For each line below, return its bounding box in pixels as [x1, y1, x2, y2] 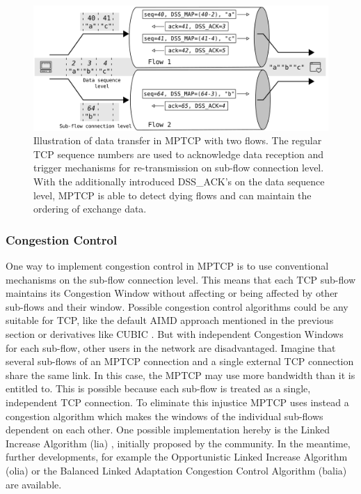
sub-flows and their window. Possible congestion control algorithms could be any [6, 299, 348, 314]
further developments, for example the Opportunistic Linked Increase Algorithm [6, 449, 348, 464]
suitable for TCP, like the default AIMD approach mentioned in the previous [6, 313, 334, 327]
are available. [6, 477, 62, 491]
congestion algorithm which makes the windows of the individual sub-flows [6, 408, 323, 423]
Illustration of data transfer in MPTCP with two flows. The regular [33, 133, 322, 148]
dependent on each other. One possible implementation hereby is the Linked [6, 422, 330, 437]
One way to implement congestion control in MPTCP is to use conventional [6, 258, 329, 273]
